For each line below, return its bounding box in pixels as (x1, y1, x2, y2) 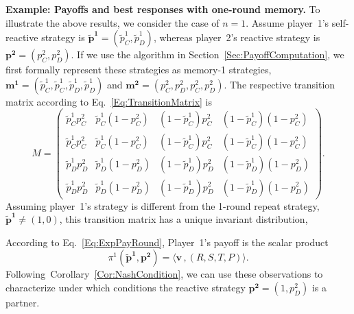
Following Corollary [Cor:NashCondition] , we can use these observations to (5, 267, 323, 281)
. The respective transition (224, 77, 335, 91)
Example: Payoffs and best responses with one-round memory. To (5, 2, 320, 16)
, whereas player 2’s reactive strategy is (153, 30, 320, 45)
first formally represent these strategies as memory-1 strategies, (5, 62, 272, 77)
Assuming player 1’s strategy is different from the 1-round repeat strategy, (5, 198, 320, 213)
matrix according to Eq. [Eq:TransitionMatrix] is (5, 94, 212, 108)
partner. (5, 295, 40, 309)
